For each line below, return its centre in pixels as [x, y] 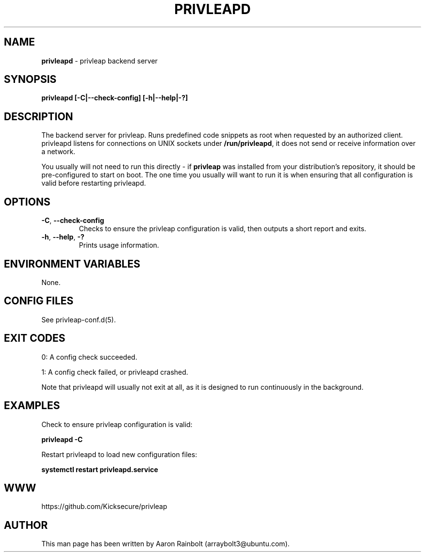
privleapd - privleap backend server [99, 61]
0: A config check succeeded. [89, 357]
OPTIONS [27, 202]
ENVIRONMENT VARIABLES [72, 264]
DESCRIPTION [39, 116]
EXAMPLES [32, 406]
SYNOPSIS [30, 79]
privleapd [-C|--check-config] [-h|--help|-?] [115, 98]
